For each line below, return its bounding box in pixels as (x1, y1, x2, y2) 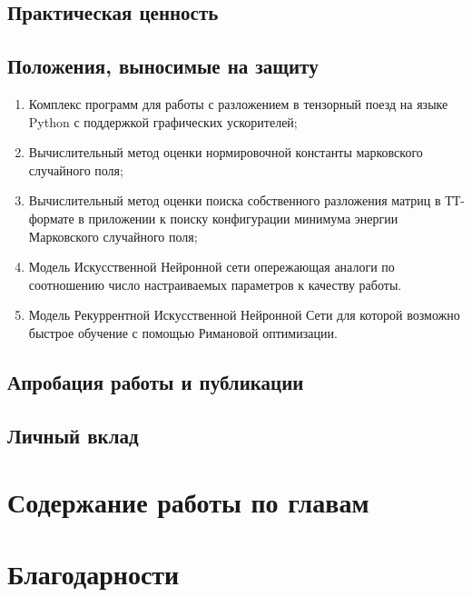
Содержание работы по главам (7, 483, 369, 521)
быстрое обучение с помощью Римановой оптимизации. (28, 323, 338, 342)
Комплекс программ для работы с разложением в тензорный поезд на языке (28, 94, 448, 113)
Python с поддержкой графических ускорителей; (28, 112, 298, 131)
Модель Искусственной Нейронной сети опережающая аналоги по (28, 257, 395, 276)
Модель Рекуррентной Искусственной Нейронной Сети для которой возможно (28, 305, 460, 324)
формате (28, 208, 74, 227)
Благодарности (7, 554, 180, 592)
